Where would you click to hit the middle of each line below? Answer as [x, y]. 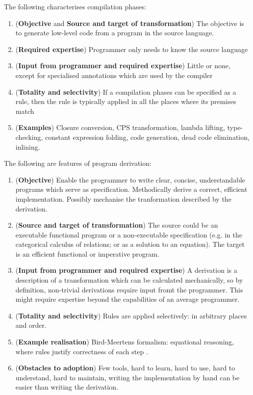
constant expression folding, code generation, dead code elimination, [147, 137]
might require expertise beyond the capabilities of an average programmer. [127, 299]
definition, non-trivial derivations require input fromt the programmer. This [129, 289]
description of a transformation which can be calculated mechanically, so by [129, 280]
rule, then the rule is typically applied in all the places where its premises [126, 101]
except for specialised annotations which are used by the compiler [114, 75]
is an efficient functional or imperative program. [87, 253]
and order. [31, 325]
